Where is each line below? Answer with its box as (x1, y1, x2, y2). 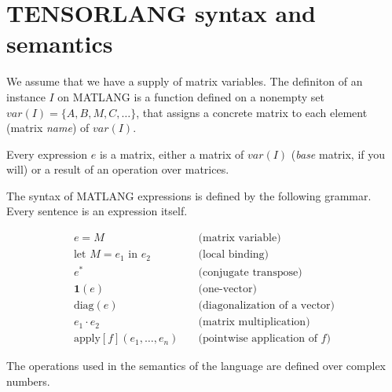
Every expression (6, 145, 88, 162)
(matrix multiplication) (198, 317, 310, 328)
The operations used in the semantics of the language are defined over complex (6, 357, 386, 374)
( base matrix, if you (291, 145, 386, 162)
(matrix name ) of (6, 119, 90, 136)
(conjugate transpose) (198, 267, 302, 279)
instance (6, 88, 46, 104)
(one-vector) (198, 284, 257, 295)
